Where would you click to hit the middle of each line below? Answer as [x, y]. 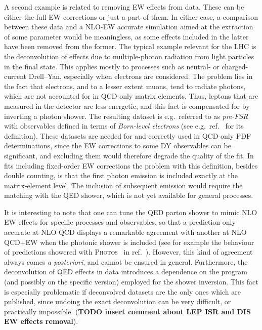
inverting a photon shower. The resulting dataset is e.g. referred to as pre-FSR [126, 116]
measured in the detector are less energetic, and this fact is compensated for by [127, 106]
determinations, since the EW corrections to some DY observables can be [118, 146]
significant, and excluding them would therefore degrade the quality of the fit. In [129, 155]
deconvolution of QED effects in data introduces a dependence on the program [126, 272]
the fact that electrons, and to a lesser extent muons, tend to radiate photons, [125, 86]
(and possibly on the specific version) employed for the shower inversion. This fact [131, 282]
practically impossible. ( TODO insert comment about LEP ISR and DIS [127, 311]
